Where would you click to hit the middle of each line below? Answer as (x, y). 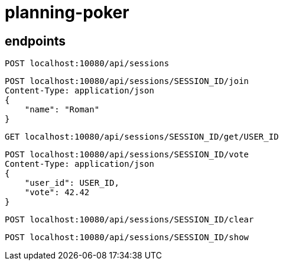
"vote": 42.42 (57, 193)
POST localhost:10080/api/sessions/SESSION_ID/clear (129, 220)
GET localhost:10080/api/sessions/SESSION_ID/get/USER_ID (142, 137)
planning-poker (67, 12)
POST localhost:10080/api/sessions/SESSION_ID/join (127, 81)
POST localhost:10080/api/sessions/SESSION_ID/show (127, 237)
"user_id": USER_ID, (72, 183)
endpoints (35, 41)
